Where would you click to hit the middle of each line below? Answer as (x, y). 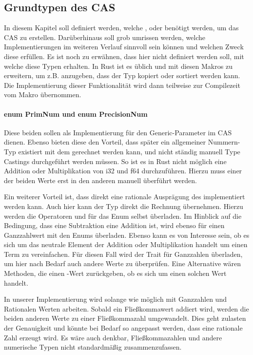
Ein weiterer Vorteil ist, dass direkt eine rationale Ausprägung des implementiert (125, 197)
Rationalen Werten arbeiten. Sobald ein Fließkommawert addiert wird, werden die (126, 308)
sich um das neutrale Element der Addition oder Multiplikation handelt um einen (126, 244)
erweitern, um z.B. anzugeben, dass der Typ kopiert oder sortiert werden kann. (122, 75)
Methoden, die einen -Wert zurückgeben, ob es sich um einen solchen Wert (115, 273)
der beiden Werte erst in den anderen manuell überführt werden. (100, 180)
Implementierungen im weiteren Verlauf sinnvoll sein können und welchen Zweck (124, 47)
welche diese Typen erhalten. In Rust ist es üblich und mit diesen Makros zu (118, 66)
